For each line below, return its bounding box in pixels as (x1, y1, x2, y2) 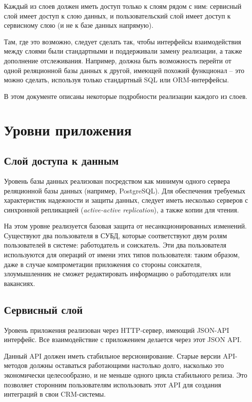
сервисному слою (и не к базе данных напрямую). (4, 20, 154, 30)
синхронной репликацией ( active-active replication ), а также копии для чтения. (4, 204, 239, 214)
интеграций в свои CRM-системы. (4, 389, 106, 399)
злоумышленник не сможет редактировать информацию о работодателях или (4, 268, 231, 279)
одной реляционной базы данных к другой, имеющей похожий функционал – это (4, 65, 245, 75)
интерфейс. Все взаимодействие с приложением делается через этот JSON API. (4, 334, 242, 345)
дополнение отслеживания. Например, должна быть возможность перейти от (4, 55, 232, 65)
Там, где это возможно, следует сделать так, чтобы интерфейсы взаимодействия (4, 36, 241, 46)
